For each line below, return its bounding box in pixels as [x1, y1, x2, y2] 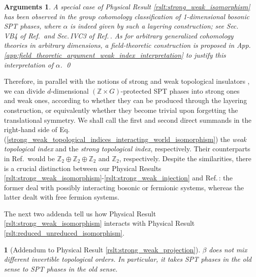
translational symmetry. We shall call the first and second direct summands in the [4, 114, 252, 125]
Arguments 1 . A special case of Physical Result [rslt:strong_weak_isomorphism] [4, 1, 251, 11]
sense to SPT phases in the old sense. [4, 263, 118, 274]
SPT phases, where [4, 21, 61, 31]
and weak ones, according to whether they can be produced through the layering [4, 95, 247, 105]
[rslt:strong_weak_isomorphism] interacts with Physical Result [4, 218, 195, 228]
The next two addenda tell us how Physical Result [4, 208, 156, 218]
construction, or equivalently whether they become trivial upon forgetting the [4, 104, 238, 115]
